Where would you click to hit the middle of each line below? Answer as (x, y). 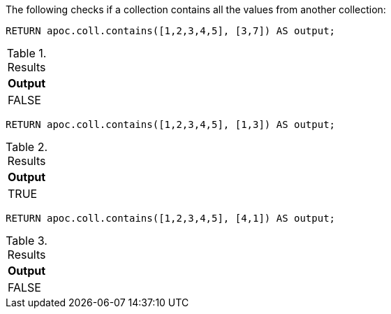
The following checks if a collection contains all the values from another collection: (196, 9)
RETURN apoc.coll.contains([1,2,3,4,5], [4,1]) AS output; (171, 218)
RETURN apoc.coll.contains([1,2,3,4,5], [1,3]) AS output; (171, 124)
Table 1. (27, 53)
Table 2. (27, 147)
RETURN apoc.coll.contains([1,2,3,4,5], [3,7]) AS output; (171, 31)
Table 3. (27, 241)
